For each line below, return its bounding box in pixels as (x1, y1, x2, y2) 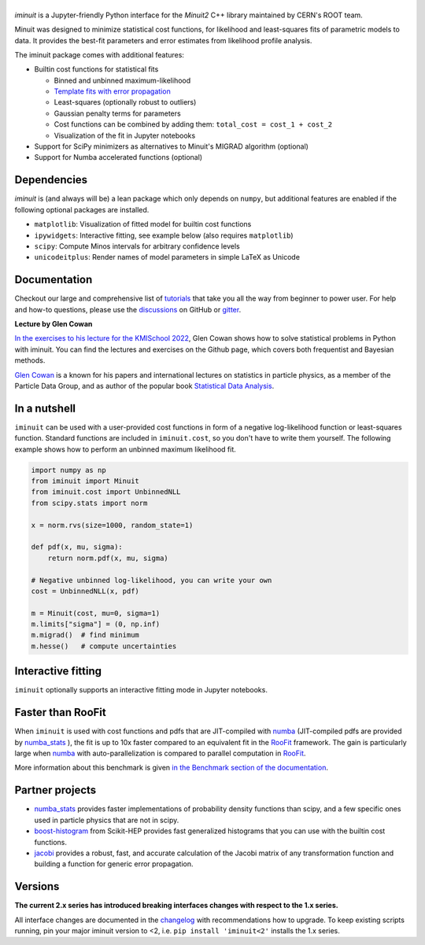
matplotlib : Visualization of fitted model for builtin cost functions (34, 220, 252, 229)
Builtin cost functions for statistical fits (34, 65, 159, 74)
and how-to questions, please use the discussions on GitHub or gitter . (14, 305, 242, 314)
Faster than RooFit (14, 706, 106, 719)
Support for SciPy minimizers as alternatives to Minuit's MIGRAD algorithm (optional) (34, 142, 309, 151)
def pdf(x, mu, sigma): (31, 543, 124, 552)
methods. (14, 356, 46, 365)
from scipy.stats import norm (31, 498, 148, 508)
